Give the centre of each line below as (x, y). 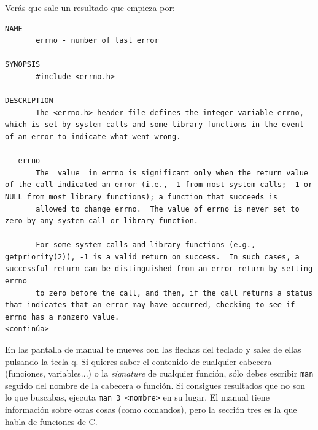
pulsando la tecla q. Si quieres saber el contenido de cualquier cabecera (138, 361)
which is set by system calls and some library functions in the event (154, 125)
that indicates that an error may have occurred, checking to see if (150, 305)
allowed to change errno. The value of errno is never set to (168, 209)
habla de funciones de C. (51, 421)
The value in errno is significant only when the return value (172, 173)
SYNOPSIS (23, 65)
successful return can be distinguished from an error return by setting (159, 269)
